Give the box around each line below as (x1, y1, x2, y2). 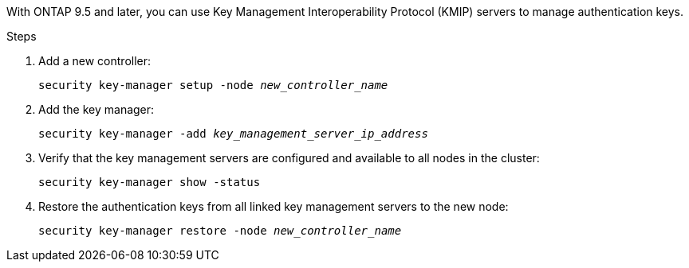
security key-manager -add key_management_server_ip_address (38, 127, 428, 140)
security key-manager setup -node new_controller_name (38, 79, 388, 91)
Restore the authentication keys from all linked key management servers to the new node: (38, 200, 509, 213)
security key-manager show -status (38, 176, 261, 188)
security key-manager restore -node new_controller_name (38, 224, 402, 237)
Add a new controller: (38, 54, 152, 68)
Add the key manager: (38, 103, 155, 116)
